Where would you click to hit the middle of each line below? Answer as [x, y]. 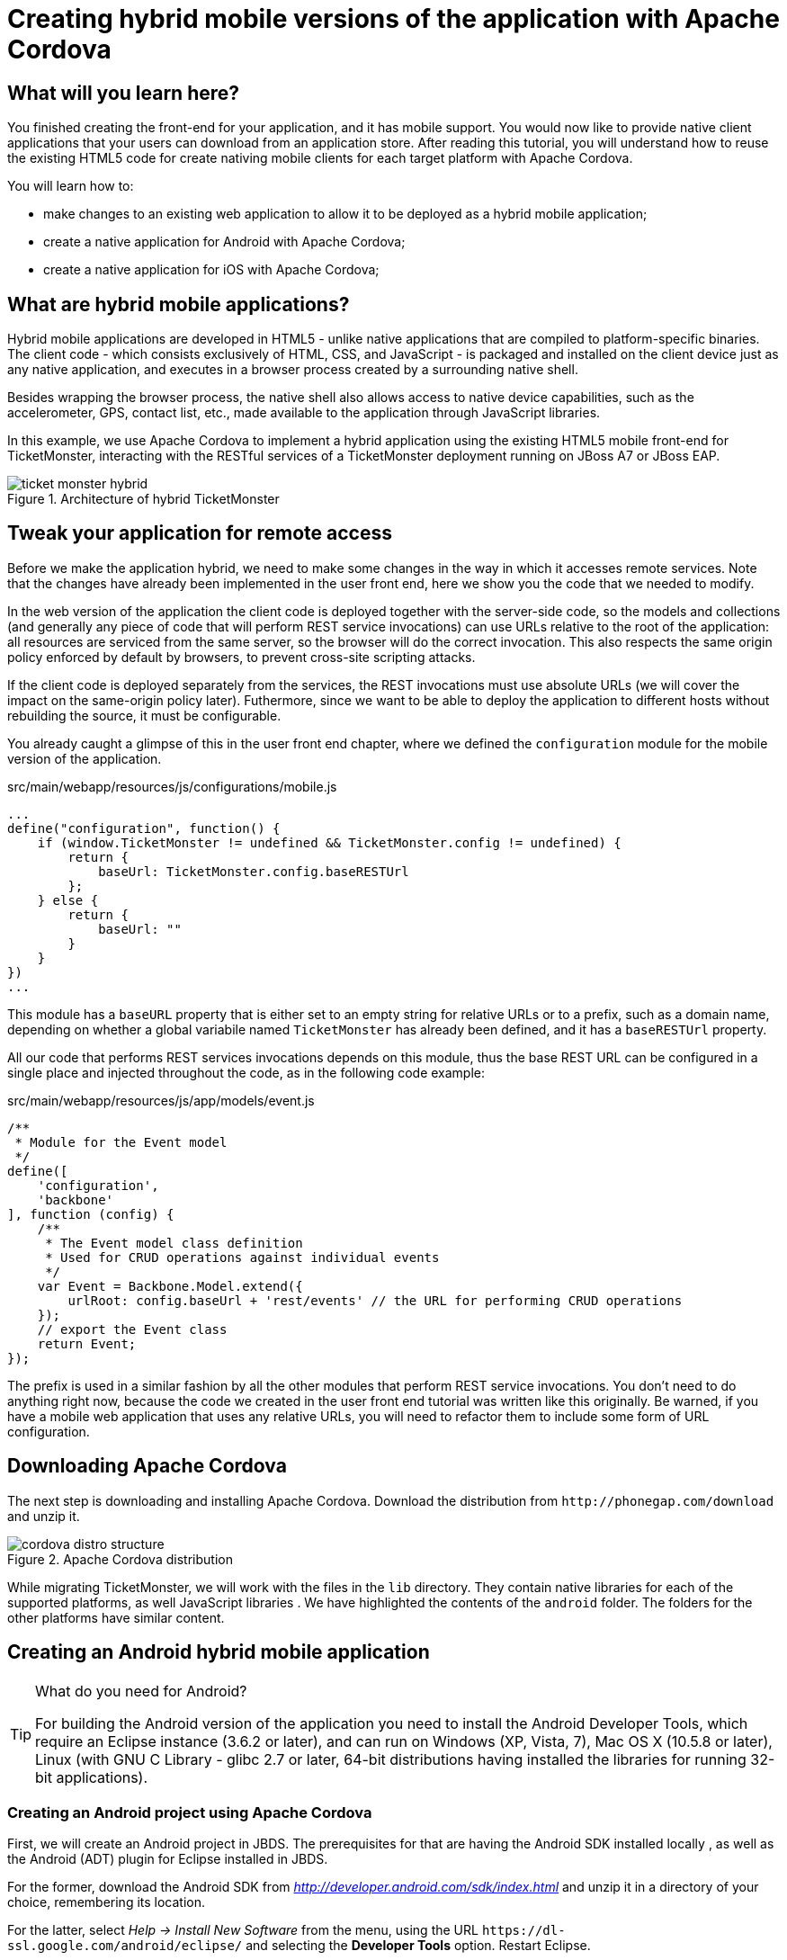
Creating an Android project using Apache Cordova [190, 1812]
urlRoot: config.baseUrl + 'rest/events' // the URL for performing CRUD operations [375, 1300]
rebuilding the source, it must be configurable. [144, 715]
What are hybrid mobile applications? [179, 304]
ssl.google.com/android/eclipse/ [125, 1946]
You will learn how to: [71, 186]
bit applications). [92, 1777]
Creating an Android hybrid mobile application [219, 1652]
